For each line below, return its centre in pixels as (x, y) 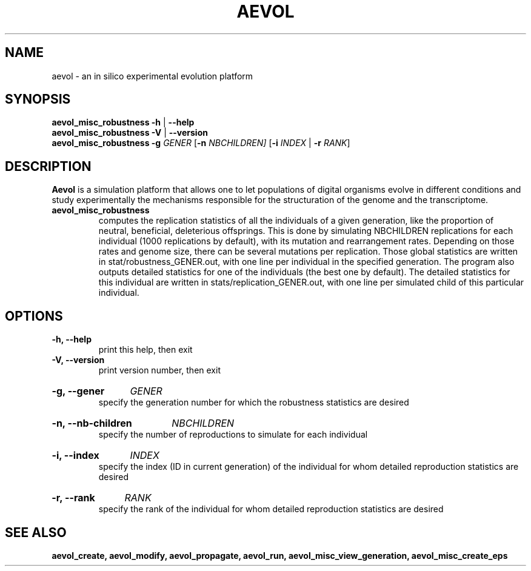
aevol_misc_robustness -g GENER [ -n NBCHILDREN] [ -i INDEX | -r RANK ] (201, 143)
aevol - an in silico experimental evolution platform (152, 76)
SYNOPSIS (38, 99)
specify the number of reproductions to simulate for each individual (233, 435)
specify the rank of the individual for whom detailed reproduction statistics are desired (271, 509)
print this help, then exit (145, 350)
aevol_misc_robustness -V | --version (130, 133)
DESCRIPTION (48, 166)
